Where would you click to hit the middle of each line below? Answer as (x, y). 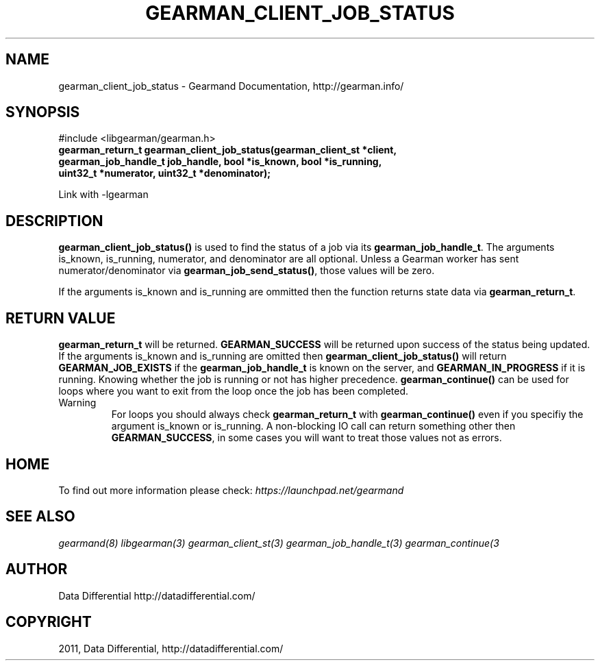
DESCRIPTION (54, 221)
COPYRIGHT (49, 622)
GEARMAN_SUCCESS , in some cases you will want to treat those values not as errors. (307, 438)
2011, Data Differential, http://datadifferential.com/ (171, 648)
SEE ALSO (40, 517)
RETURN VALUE (61, 318)
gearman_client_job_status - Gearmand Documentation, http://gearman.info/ (231, 86)
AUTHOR (37, 569)
